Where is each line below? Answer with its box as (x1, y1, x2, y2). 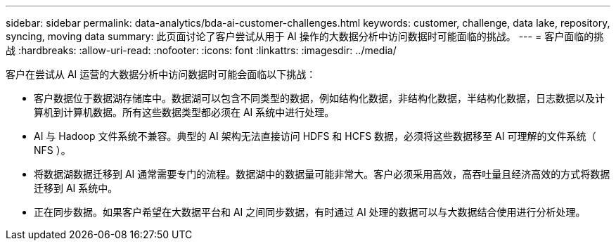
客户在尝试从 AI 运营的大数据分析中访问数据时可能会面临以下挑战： (6, 68, 316, 80)
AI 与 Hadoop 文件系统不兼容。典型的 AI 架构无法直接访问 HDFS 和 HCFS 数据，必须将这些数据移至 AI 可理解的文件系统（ (34, 130, 596, 142)
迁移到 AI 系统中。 (34, 182, 118, 194)
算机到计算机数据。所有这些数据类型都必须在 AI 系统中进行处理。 (34, 106, 335, 118)
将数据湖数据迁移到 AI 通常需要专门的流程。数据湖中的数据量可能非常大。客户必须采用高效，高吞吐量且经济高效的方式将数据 (34, 168, 610, 180)
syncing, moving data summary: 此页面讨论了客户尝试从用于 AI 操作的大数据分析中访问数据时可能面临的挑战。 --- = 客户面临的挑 (6, 30, 604, 42)
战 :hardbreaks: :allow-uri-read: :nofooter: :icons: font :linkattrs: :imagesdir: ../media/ (6, 44, 397, 56)
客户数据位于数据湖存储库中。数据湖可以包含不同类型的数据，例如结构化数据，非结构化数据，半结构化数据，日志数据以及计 (34, 92, 605, 104)
